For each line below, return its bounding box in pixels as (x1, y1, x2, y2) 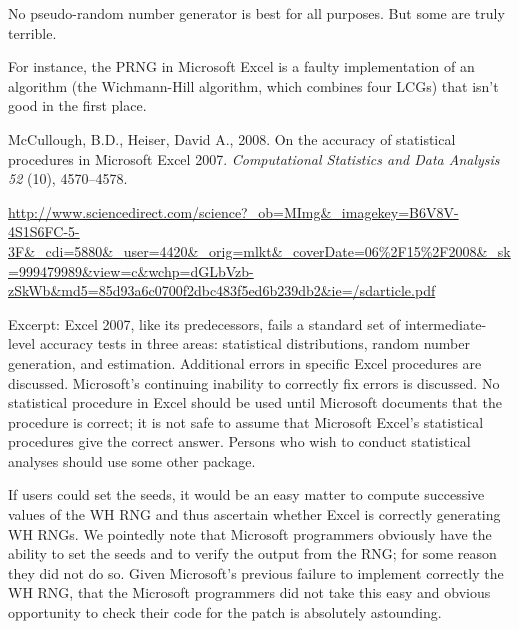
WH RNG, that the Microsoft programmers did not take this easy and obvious (8, 582, 491, 603)
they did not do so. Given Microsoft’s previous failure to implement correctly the (8, 562, 504, 583)
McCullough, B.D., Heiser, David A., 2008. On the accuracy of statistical (8, 128, 456, 149)
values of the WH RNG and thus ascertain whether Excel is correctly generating (8, 504, 501, 525)
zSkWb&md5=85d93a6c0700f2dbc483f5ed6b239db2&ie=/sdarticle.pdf (8, 280, 436, 301)
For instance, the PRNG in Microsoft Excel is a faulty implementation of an (8, 56, 475, 77)
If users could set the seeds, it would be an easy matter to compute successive (8, 484, 485, 505)
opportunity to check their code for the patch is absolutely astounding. (8, 602, 442, 623)
